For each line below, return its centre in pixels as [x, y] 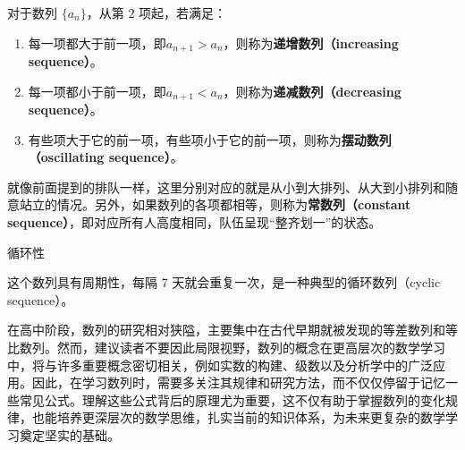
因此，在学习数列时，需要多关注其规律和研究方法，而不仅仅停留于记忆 [238, 382]
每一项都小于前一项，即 [97, 91]
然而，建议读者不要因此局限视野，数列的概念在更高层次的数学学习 [251, 348]
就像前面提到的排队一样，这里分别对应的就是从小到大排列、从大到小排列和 [226, 187]
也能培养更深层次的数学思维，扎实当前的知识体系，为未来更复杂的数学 [238, 417]
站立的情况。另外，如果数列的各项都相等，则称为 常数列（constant [215, 204]
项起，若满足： [183, 13]
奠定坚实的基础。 [69, 435]
